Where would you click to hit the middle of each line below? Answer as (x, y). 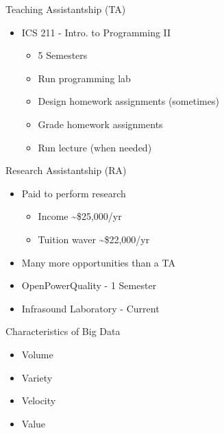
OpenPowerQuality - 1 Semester (89, 285)
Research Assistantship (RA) (66, 170)
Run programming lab (84, 78)
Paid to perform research (74, 193)
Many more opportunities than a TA (98, 262)
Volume (37, 354)
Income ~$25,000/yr (80, 216)
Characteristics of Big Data (63, 331)
